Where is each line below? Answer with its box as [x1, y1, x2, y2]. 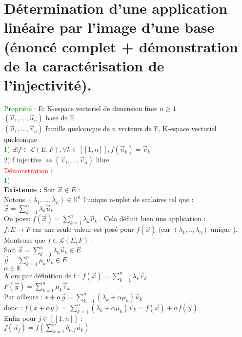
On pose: [4, 213, 31, 224]
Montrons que [4, 235, 45, 245]
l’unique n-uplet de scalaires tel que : [83, 194, 194, 204]
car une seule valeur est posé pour [32, 224, 134, 234]
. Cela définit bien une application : [100, 213, 206, 224]
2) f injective [4, 155, 42, 165]
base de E [45, 112, 75, 123]
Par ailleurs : [4, 291, 42, 301]
